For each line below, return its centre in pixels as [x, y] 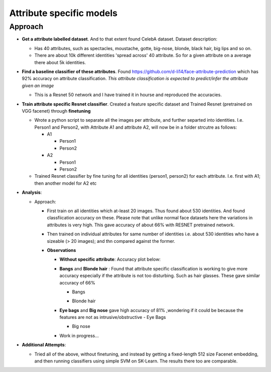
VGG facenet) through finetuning [56, 111]
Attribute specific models [63, 13]
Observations [61, 250]
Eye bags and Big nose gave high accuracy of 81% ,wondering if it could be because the [151, 310]
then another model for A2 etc [65, 183]
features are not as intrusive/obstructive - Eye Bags [113, 317]
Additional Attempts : [44, 345]
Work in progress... [79, 335]
